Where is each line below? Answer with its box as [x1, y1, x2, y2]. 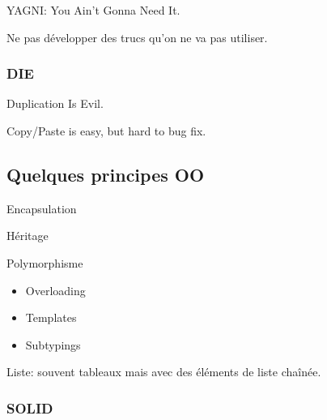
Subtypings [25, 336, 81, 353]
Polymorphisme [6, 254, 83, 271]
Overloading [25, 281, 86, 298]
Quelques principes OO [6, 161, 205, 186]
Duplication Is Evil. [6, 95, 104, 112]
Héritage [6, 227, 49, 244]
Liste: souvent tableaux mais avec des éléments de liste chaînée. [6, 363, 321, 380]
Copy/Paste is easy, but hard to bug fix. [6, 122, 206, 139]
